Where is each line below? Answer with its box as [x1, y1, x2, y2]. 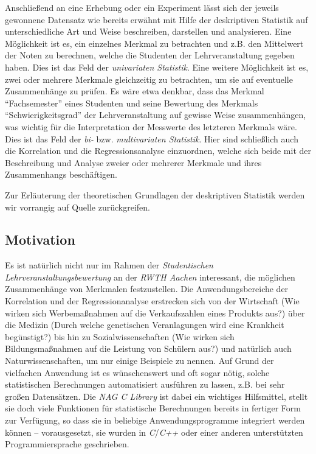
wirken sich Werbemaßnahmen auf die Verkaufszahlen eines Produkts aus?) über [5, 306, 305, 319]
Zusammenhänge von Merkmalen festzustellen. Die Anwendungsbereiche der [5, 282, 289, 295]
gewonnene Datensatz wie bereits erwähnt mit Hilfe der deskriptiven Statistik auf [5, 13, 308, 26]
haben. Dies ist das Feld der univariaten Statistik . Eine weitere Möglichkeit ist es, [5, 60, 309, 73]
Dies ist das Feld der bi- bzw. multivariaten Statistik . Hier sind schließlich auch [5, 132, 298, 145]
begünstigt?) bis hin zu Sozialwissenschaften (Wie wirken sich [5, 330, 235, 343]
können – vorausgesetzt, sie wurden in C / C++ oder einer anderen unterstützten [5, 425, 303, 438]
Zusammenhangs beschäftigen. [5, 168, 117, 181]
